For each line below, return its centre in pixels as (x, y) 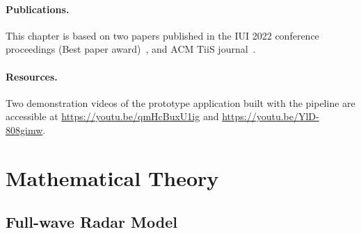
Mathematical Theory (112, 177)
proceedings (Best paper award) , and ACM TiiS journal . (131, 49)
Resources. (32, 76)
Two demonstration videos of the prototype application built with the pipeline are (180, 102)
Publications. (38, 9)
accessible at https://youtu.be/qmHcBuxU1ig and (112, 116)
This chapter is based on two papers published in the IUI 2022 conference (162, 35)
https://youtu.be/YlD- (271, 116)
